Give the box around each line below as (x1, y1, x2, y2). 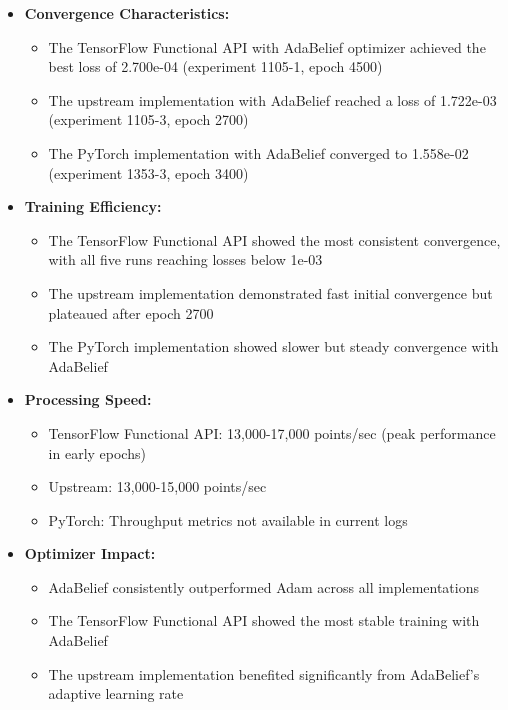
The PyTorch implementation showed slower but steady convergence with (48, 336, 499, 357)
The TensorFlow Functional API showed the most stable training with (48, 610, 480, 631)
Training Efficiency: (24, 196, 162, 217)
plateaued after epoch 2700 (48, 302, 214, 323)
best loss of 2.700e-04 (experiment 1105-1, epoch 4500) (48, 56, 383, 77)
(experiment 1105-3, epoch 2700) (48, 109, 249, 130)
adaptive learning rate (48, 683, 184, 704)
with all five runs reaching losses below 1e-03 (48, 249, 323, 270)
